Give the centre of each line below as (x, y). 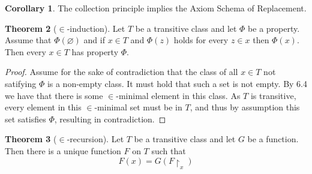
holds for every (201, 40)
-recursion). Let (95, 139)
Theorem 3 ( (31, 139)
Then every (25, 51)
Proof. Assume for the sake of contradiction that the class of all (121, 72)
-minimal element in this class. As (178, 95)
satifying (21, 83)
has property (95, 51)
